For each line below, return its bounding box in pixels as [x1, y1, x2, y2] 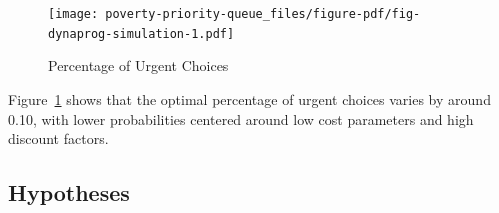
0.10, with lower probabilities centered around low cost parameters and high [8, 108, 474, 129]
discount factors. [8, 128, 109, 149]
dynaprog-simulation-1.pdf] [48, 26, 235, 41]
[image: [48, 7, 99, 21]
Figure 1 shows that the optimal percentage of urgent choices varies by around [8, 88, 491, 109]
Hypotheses [8, 177, 130, 208]
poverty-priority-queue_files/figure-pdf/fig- [105, 7, 421, 21]
